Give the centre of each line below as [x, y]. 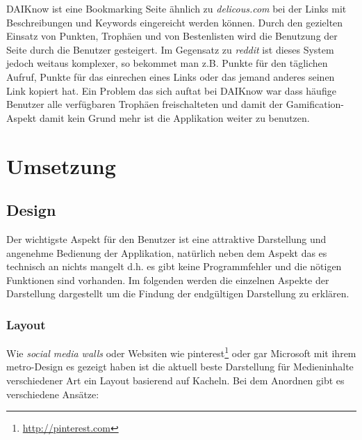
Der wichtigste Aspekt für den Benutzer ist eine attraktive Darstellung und [166, 238]
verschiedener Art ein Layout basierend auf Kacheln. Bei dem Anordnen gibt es [175, 380]
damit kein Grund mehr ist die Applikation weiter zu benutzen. [174, 117]
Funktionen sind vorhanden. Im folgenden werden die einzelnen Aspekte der [168, 280]
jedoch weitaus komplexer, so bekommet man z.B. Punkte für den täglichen [167, 63]
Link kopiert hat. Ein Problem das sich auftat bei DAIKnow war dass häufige [171, 90]
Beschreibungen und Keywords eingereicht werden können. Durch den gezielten [175, 22]
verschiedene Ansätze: [53, 394]
